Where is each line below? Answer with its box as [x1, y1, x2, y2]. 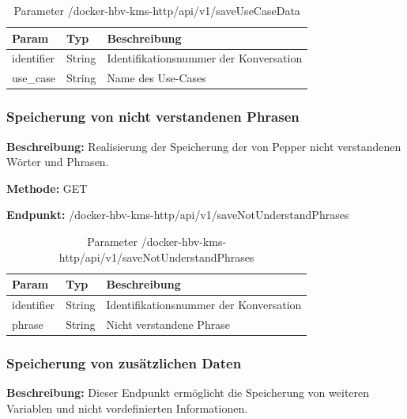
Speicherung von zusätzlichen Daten [6, 353, 242, 372]
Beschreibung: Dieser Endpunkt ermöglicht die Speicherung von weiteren [6, 384, 370, 401]
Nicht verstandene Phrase [106, 315, 230, 332]
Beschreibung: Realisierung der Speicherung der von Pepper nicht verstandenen [6, 138, 401, 154]
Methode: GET [6, 179, 88, 196]
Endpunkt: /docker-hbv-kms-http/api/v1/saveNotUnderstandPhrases [6, 206, 349, 223]
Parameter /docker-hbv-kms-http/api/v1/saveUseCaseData [13, 2, 300, 18]
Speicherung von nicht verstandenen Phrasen [6, 107, 300, 126]
